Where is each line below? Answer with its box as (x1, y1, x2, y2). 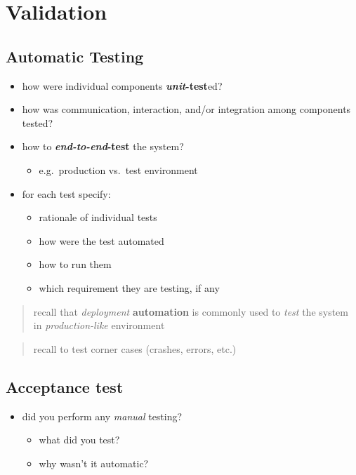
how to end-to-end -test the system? (22, 139, 184, 154)
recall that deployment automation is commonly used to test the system (33, 304, 349, 319)
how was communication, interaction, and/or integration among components (22, 102, 351, 116)
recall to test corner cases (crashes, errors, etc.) (33, 341, 237, 356)
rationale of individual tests (39, 210, 157, 225)
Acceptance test (6, 375, 124, 397)
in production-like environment (33, 318, 165, 333)
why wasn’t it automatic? (39, 455, 149, 470)
